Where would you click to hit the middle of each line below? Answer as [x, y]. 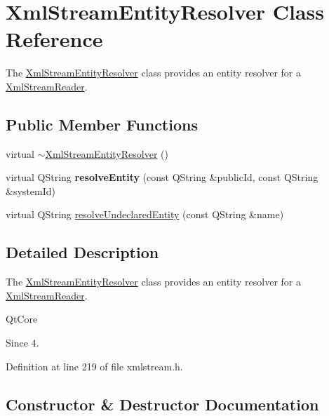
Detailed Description [82, 252]
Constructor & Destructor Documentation [162, 404]
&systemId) [31, 190]
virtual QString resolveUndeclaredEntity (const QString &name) [145, 214]
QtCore [22, 319]
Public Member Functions [102, 124]
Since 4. [22, 343]
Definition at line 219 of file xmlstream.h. [94, 366]
